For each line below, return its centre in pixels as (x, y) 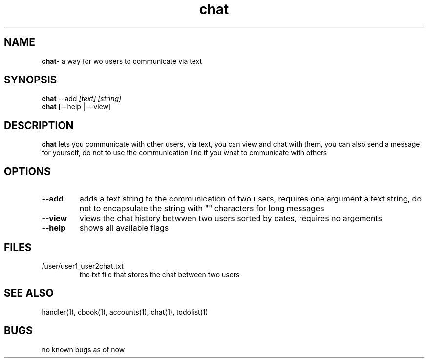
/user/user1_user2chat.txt (83, 266)
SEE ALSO (29, 293)
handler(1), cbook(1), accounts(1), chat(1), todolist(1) (125, 312)
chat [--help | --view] (76, 107)
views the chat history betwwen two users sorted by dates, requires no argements (231, 218)
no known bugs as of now (83, 349)
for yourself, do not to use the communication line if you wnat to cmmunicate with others (184, 153)
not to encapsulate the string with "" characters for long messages (202, 209)
